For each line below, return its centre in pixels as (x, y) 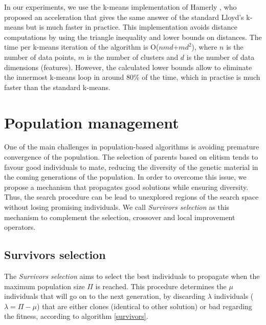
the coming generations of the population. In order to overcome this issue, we (125, 177)
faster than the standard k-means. (57, 87)
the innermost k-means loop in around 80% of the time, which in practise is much (132, 77)
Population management (92, 122)
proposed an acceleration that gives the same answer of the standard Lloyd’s (124, 17)
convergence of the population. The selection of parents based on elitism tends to (131, 157)
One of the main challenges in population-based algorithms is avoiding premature (132, 147)
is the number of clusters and (132, 57)
